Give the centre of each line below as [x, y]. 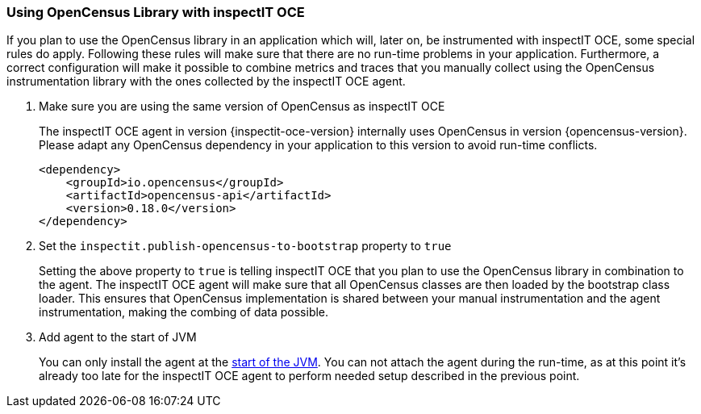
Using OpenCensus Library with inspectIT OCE [156, 12]
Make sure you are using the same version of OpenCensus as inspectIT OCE [242, 107]
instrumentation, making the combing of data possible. [184, 312]
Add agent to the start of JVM [118, 337]
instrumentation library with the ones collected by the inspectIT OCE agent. [206, 82]
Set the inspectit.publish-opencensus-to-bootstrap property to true [245, 246]
